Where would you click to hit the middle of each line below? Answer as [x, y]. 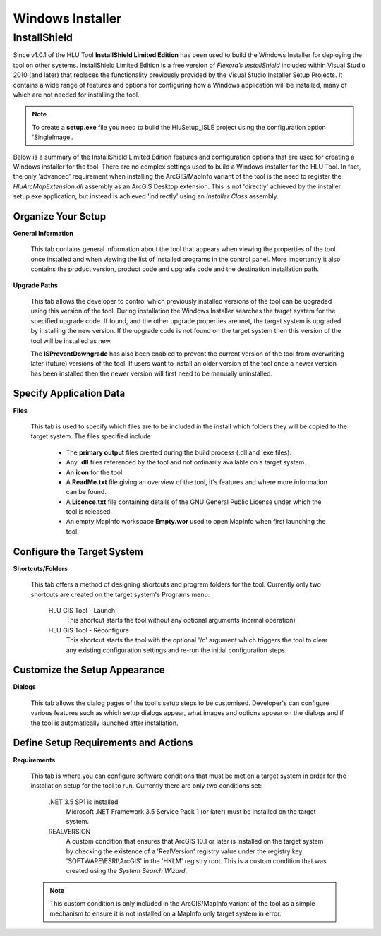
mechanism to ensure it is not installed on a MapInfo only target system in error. [165, 913]
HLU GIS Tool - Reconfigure [89, 630]
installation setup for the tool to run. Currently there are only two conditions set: [146, 786]
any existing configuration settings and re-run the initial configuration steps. [176, 650]
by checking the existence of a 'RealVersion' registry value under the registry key [184, 851]
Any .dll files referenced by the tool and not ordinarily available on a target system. [186, 462]
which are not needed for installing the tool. [76, 95]
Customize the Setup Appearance [89, 670]
